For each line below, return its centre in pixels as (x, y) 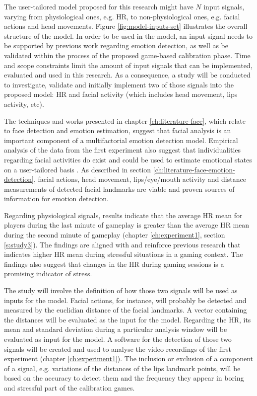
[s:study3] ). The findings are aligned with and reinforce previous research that (122, 244)
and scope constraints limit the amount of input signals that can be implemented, (128, 65)
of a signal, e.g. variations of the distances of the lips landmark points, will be (122, 368)
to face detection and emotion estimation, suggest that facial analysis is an (118, 130)
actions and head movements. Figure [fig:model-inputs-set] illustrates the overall (126, 26)
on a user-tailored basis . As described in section (78, 169)
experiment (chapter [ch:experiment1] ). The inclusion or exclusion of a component (129, 358)
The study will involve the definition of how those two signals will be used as (121, 290)
